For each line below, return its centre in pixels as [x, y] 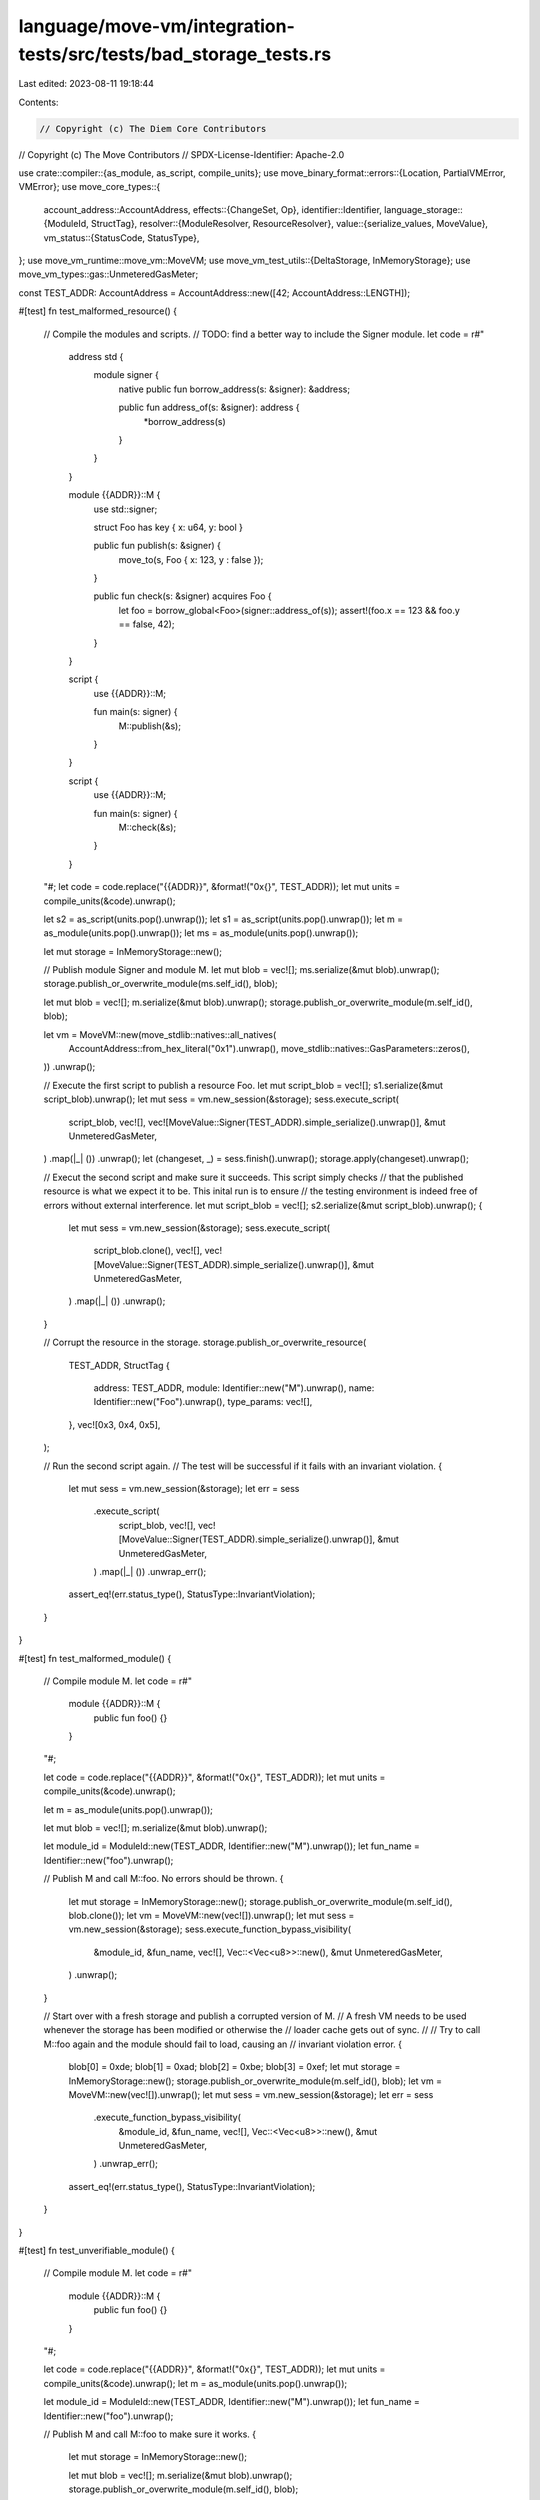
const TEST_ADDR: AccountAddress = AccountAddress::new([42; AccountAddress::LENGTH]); [214, 292]
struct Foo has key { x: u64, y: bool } [168, 527]
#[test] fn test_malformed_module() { [95, 1658]
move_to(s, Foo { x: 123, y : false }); [191, 559]
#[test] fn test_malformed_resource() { [98, 311]
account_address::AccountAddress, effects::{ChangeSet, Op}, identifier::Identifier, [212, 209]
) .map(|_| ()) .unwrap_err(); [150, 1571]
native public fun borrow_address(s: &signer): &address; [234, 389]
